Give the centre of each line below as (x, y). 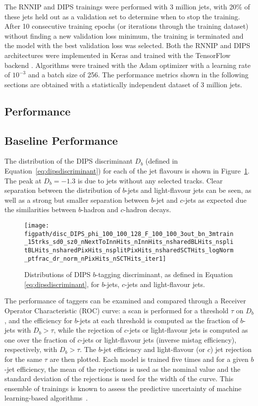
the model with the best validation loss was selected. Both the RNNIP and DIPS (127, 45)
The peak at (23, 180)
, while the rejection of (88, 330)
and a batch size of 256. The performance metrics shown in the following (138, 75)
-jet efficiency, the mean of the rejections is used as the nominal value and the (123, 369)
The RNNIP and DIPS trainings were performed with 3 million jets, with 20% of (127, 6)
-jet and (166, 200)
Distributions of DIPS (57, 274)
